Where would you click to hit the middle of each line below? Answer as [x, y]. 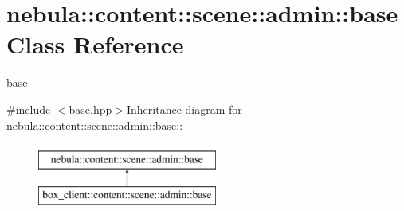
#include [29, 109]
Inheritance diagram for [184, 109]
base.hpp [90, 109]
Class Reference [95, 44]
